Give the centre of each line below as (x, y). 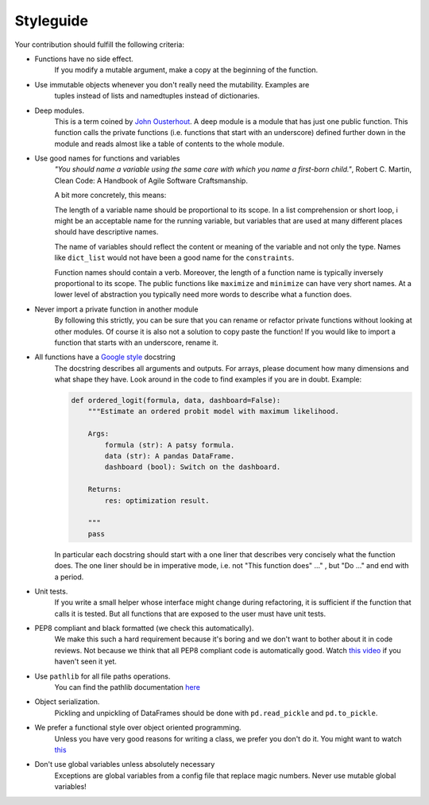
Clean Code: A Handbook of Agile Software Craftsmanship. (151, 180)
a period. (69, 577)
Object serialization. (67, 702)
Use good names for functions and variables (107, 158)
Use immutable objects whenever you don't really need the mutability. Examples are (172, 84)
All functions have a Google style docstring (105, 357)
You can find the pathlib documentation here (127, 687)
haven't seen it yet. (85, 662)
